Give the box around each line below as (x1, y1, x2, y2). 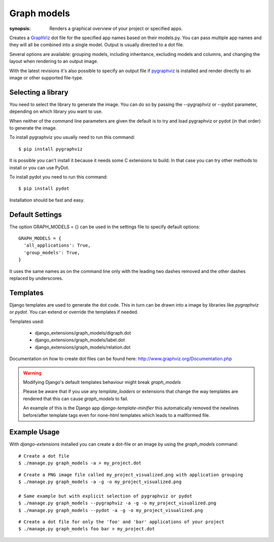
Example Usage (9, 428, 60, 437)
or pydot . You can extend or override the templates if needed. (9, 309, 139, 315)
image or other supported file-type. (9, 74, 84, 81)
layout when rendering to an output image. (9, 58, 98, 65)
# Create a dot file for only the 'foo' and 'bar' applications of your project (18, 519, 225, 525)
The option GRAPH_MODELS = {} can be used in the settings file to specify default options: (9, 224, 200, 230)
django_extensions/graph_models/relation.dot (35, 344, 131, 350)
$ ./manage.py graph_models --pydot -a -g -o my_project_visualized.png (18, 507, 203, 513)
